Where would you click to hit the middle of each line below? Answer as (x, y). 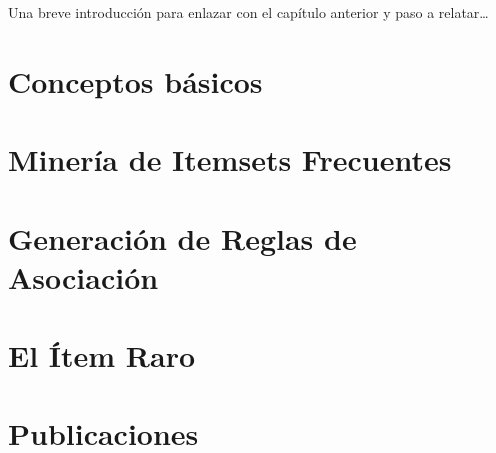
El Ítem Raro (102, 355)
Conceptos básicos (135, 80)
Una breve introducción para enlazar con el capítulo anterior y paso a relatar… (248, 12)
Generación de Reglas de (182, 237)
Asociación (83, 276)
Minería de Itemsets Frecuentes (230, 159)
